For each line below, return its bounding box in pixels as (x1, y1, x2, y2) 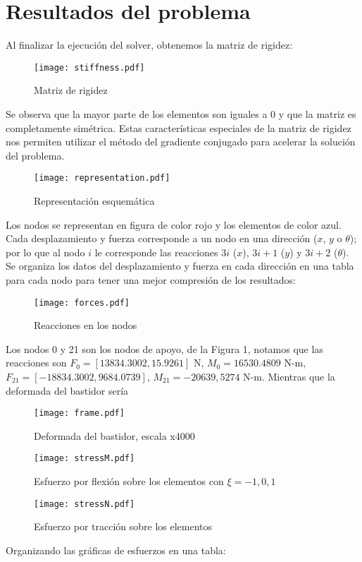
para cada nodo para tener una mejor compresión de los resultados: (6, 272, 296, 287)
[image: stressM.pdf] (34, 453, 135, 464)
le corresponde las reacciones (94, 244, 218, 259)
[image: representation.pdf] (34, 173, 170, 184)
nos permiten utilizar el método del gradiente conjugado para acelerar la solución (6, 134, 356, 149)
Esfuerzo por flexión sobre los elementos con (34, 474, 224, 489)
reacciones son (6, 355, 67, 370)
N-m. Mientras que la (243, 369, 335, 383)
